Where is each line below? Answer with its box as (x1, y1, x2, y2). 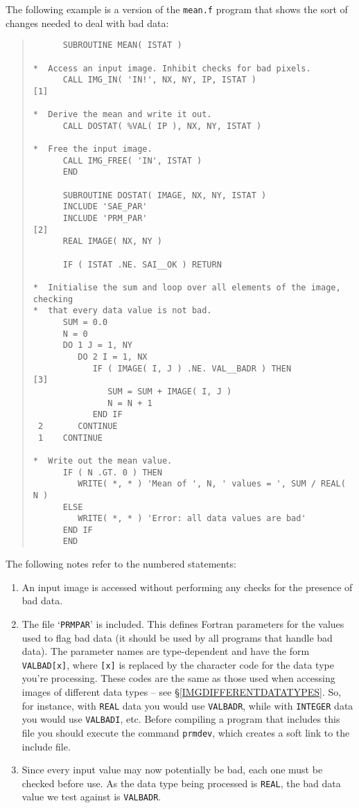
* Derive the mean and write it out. (33, 109, 212, 120)
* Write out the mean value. (33, 455, 173, 466)
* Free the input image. (33, 144, 152, 155)
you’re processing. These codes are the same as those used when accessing (21, 671, 335, 685)
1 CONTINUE (37, 432, 103, 443)
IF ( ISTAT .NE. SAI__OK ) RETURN (62, 259, 222, 270)
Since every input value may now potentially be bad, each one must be (21, 762, 323, 777)
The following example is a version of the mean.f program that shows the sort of (6, 2, 348, 16)
